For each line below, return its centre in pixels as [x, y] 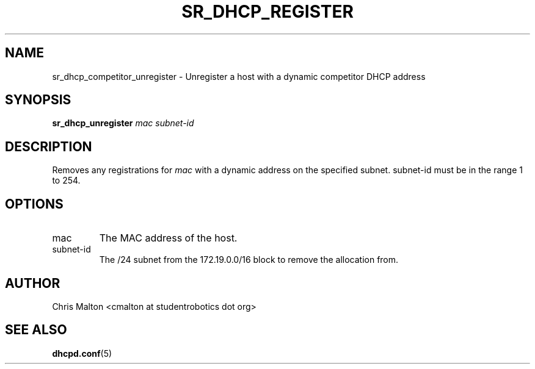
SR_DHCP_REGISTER [267, 12]
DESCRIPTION [49, 146]
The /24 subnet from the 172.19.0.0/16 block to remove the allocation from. [249, 260]
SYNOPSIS [38, 100]
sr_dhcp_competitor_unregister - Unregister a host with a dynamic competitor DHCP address [239, 76]
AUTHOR [33, 283]
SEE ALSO [36, 330]
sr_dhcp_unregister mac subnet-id [123, 123]
